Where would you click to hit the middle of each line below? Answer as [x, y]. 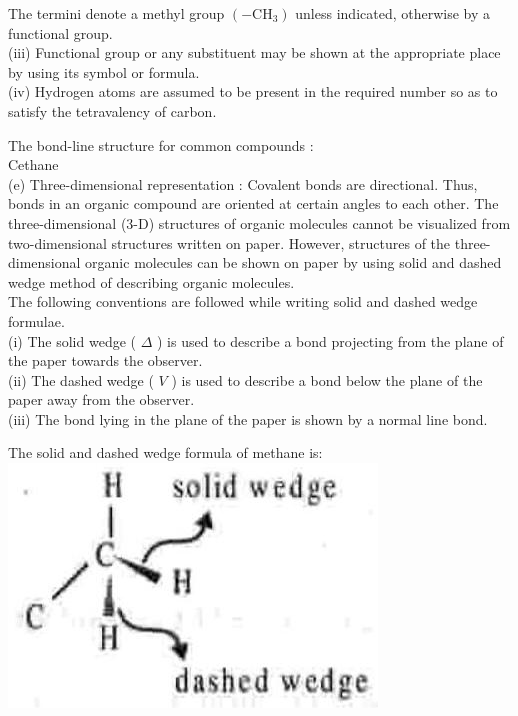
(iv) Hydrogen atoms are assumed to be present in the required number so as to [253, 91]
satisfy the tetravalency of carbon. [112, 110]
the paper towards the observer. [105, 360]
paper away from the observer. [101, 399]
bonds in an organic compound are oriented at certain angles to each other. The [253, 203]
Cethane [33, 164]
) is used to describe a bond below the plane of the [327, 379]
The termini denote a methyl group [116, 13]
